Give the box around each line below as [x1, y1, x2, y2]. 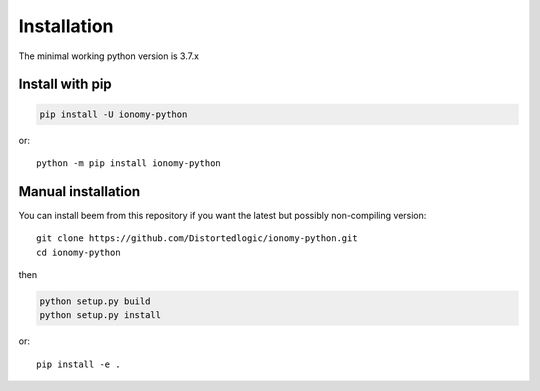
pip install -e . [36, 358, 121, 370]
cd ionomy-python [36, 246, 121, 258]
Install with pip [18, 76, 112, 93]
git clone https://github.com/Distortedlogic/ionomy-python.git [36, 233, 359, 244]
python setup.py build [39, 295, 151, 307]
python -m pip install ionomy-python [36, 157, 222, 169]
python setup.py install [39, 310, 162, 321]
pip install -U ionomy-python [39, 108, 188, 120]
